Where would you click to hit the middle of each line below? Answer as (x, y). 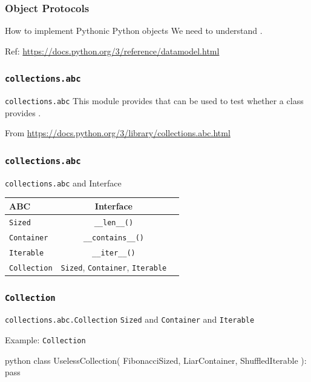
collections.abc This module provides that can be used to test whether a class (154, 101)
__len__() (114, 222)
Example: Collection (45, 340)
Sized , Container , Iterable (114, 267)
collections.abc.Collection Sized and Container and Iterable (130, 319)
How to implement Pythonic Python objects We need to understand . (134, 31)
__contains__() (114, 238)
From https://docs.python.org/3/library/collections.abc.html (118, 133)
